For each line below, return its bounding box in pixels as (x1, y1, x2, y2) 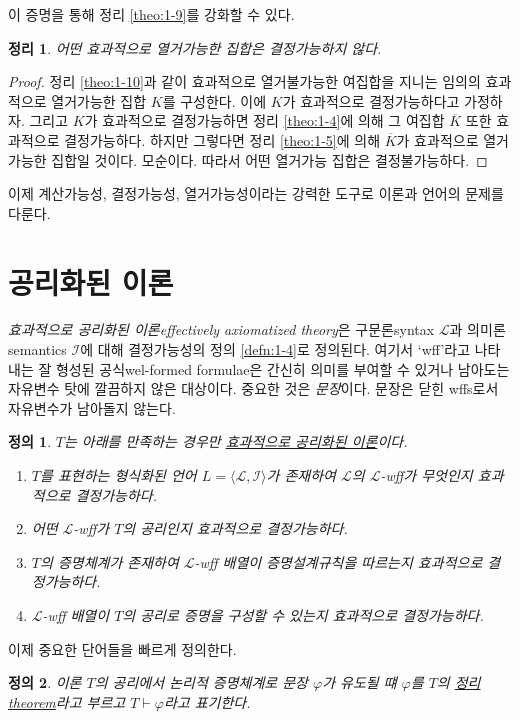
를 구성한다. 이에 (162, 90, 267, 111)
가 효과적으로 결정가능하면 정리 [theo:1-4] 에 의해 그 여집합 (84, 110, 445, 131)
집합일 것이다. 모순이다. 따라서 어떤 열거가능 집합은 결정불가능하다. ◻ (51, 149, 488, 170)
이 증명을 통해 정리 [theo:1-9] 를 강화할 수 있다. (8, 4, 295, 24)
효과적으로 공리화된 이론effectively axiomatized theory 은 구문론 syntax (8, 319, 435, 340)
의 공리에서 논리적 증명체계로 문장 (94, 672, 308, 693)
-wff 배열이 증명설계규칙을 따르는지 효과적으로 (194, 551, 483, 572)
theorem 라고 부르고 (8, 691, 126, 712)
